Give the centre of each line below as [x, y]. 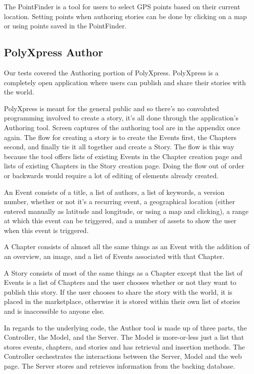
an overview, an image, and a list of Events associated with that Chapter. [114, 256]
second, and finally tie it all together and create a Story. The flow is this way [119, 147]
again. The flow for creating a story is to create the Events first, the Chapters [120, 137]
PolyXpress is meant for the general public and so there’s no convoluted [112, 108]
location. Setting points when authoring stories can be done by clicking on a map [126, 16]
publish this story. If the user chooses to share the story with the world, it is [118, 292]
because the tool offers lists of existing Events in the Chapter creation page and [123, 156]
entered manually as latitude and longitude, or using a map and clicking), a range [126, 211]
